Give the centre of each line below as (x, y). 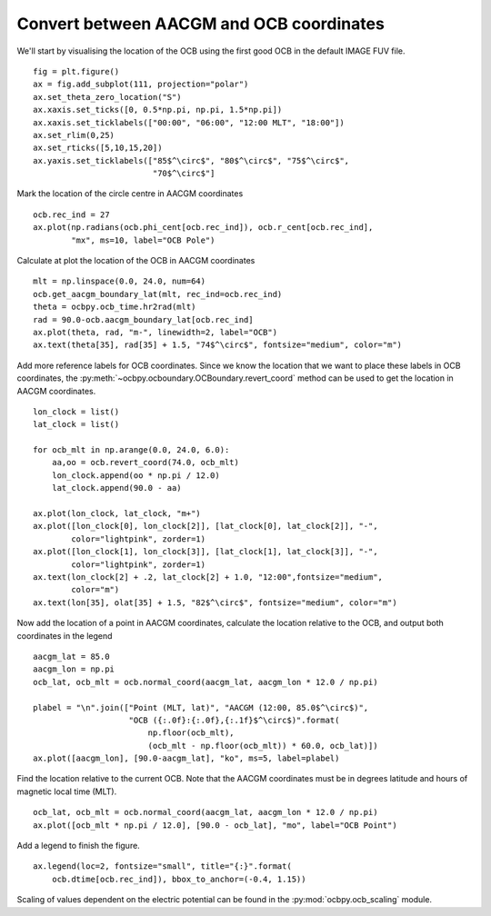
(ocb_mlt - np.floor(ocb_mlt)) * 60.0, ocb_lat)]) (263, 746)
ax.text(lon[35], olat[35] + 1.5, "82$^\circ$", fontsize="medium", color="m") (215, 602)
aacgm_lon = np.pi (74, 669)
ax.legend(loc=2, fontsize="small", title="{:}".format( (163, 866)
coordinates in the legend (65, 635)
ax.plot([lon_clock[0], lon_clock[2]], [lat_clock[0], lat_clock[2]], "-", (205, 526)
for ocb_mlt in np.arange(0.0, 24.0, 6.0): (131, 450)
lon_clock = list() (76, 412)
